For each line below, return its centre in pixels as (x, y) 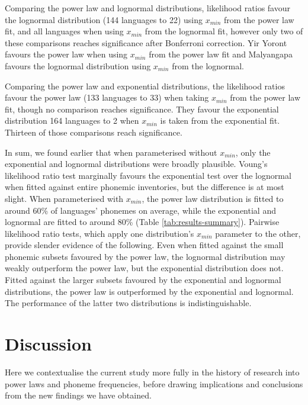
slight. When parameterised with (64, 198)
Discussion (48, 344)
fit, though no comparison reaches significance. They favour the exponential (142, 109)
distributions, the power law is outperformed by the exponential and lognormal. (149, 291)
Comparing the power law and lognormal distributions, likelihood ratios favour (147, 8)
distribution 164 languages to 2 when (72, 120)
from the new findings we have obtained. (78, 395)
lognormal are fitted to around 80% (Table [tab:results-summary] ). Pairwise (142, 222)
